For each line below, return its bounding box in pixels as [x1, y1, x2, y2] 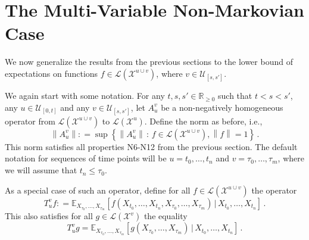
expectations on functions [5, 67, 98, 79]
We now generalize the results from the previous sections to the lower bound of [5, 55, 293, 68]
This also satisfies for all [5, 210, 93, 222]
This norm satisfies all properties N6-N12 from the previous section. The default [5, 140, 298, 152]
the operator [251, 183, 297, 196]
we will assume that [5, 164, 77, 176]
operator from [5, 114, 55, 127]
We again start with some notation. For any [5, 89, 165, 102]
